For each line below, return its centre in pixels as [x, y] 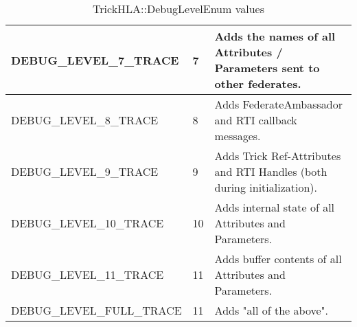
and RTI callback [256, 120]
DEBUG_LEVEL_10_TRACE [88, 223]
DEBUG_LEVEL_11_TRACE [88, 274]
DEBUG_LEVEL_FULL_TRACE [96, 310]
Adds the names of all [275, 36]
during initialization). [266, 187]
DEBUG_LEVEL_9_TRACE [85, 171]
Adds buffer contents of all [278, 259]
